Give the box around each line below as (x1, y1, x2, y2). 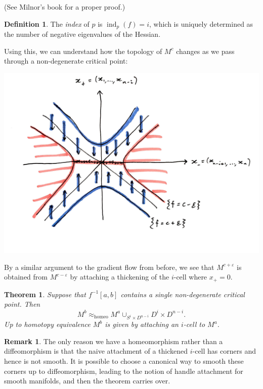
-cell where (173, 271, 207, 282)
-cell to (183, 319, 205, 329)
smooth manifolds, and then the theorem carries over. (4, 375, 170, 386)
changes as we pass (176, 45, 235, 56)
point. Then (4, 299, 40, 309)
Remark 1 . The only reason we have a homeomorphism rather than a (4, 336, 223, 346)
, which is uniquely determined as (149, 18, 253, 29)
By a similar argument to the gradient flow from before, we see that (4, 261, 214, 272)
